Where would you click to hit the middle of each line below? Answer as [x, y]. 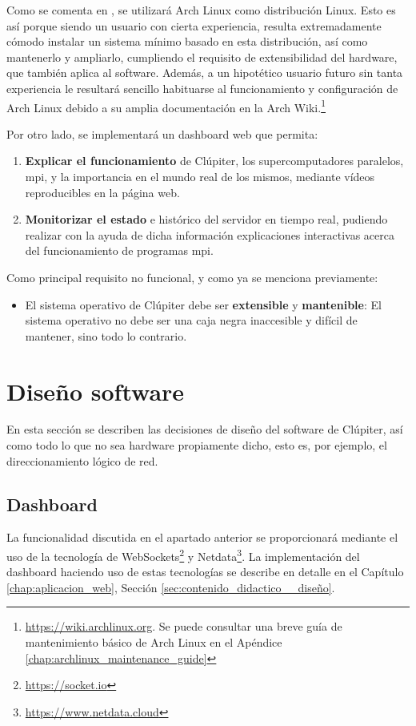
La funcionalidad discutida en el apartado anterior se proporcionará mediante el [202, 537]
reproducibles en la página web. [102, 192]
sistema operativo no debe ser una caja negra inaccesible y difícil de [191, 320]
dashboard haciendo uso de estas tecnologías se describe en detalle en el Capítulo [205, 572]
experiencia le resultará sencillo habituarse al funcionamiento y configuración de [202, 88]
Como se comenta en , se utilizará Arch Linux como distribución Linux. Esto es [201, 10]
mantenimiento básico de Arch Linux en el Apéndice [154, 642]
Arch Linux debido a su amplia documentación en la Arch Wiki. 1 [166, 106]
